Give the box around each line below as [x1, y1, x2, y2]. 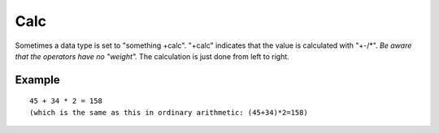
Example [15, 73, 60, 87]
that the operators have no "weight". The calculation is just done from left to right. [15, 51, 290, 61]
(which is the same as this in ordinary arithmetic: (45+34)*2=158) [29, 108, 308, 117]
